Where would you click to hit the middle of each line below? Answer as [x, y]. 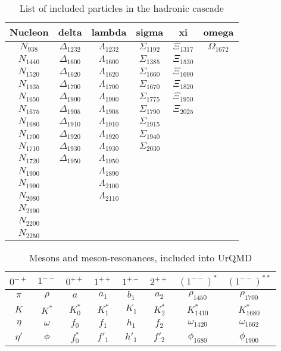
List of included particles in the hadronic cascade [121, 8]
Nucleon [29, 32]
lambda [109, 32]
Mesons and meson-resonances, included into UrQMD [140, 257]
